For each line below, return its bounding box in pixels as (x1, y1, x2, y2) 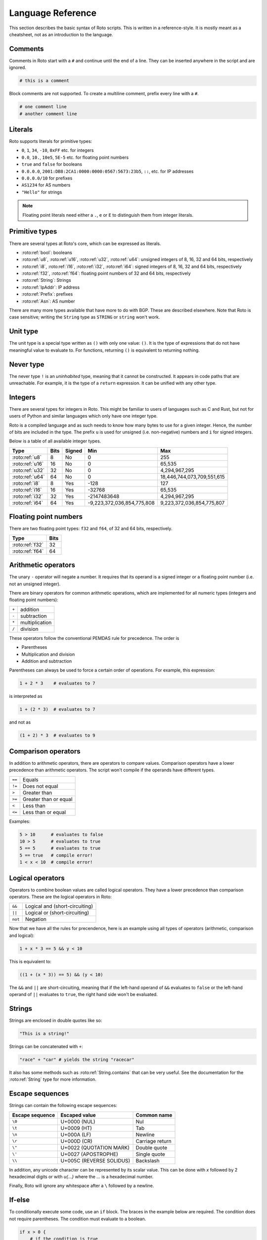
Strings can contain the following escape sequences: (9, 1103, 117, 1109)
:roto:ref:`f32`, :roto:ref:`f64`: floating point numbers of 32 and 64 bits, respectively (21, 270, 191, 276)
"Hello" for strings (21, 189, 62, 195)
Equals (22, 776, 39, 783)
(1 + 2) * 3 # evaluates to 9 (19, 733, 96, 739)
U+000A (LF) (60, 1131, 91, 1138)
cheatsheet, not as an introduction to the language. (9, 31, 113, 37)
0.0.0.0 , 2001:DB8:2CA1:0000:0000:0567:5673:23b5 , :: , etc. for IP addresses (21, 168, 194, 174)
